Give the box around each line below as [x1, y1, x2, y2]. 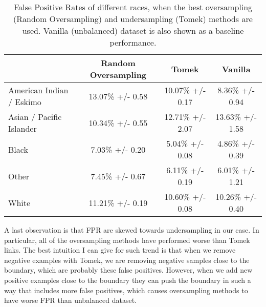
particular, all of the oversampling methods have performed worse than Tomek [4, 234, 250, 245]
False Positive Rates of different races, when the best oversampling [13, 1, 253, 13]
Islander [8, 122, 37, 134]
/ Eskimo [8, 96, 41, 108]
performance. [109, 36, 157, 48]
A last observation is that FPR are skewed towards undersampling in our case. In [4, 224, 259, 235]
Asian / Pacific [8, 111, 62, 122]
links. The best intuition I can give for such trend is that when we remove [4, 244, 236, 255]
